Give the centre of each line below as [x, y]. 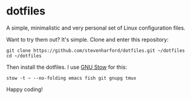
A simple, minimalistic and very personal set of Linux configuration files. [96, 28]
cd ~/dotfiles [24, 56]
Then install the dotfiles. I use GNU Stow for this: [67, 67]
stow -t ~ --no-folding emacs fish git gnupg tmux [71, 78]
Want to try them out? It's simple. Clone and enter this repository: [88, 39]
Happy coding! [25, 89]
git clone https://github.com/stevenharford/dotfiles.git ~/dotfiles [96, 50]
